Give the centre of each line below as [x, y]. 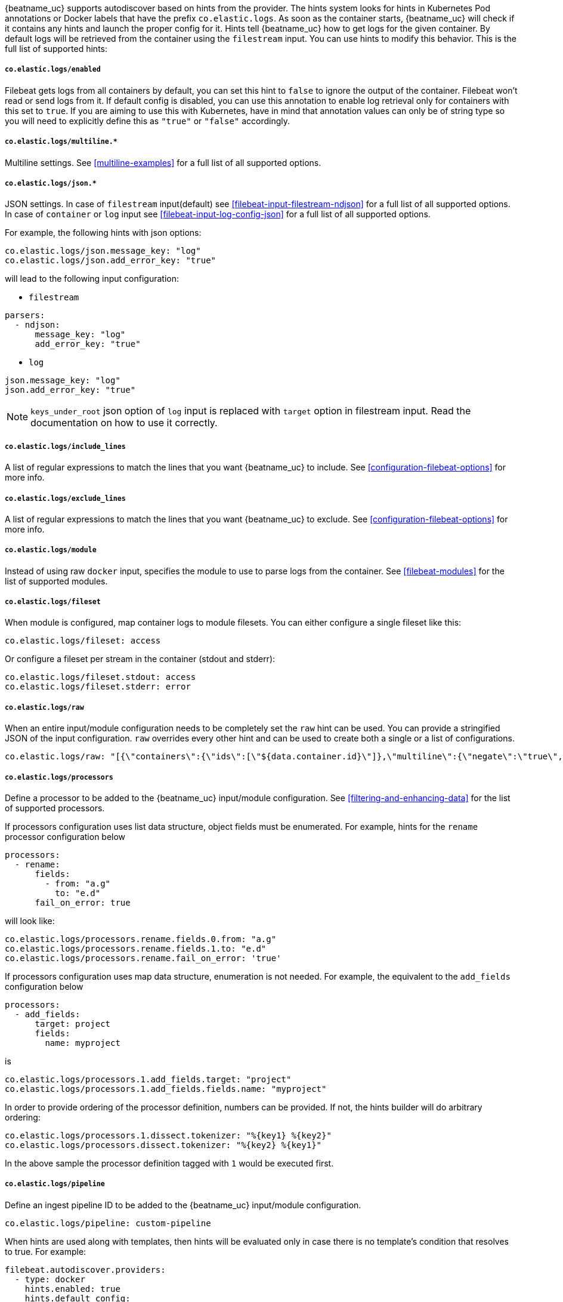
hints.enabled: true [72, 1289]
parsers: [25, 316]
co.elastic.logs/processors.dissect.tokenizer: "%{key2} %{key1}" [163, 1145]
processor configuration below [65, 837]
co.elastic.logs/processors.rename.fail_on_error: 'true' [143, 958]
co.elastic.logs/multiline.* [61, 142]
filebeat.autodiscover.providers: [85, 1269]
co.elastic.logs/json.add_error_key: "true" [111, 261]
